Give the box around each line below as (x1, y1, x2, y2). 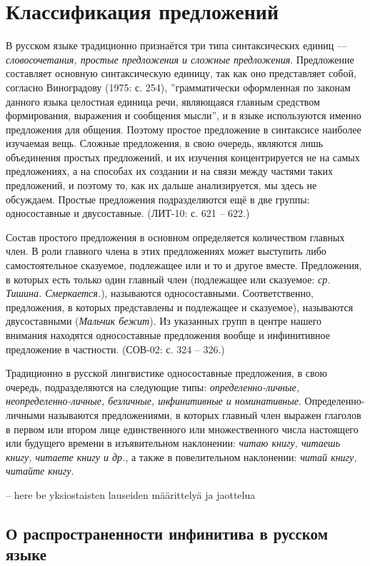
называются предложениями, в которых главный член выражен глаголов (48, 407, 361, 422)
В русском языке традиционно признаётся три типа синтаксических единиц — (6, 38, 347, 53)
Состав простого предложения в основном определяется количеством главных (6, 229, 345, 244)
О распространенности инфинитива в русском (6, 522, 328, 544)
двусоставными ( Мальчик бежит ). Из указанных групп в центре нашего (6, 313, 322, 328)
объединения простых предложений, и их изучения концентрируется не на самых (6, 149, 360, 164)
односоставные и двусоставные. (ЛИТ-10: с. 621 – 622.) (6, 206, 250, 221)
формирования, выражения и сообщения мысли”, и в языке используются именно (6, 108, 361, 123)
